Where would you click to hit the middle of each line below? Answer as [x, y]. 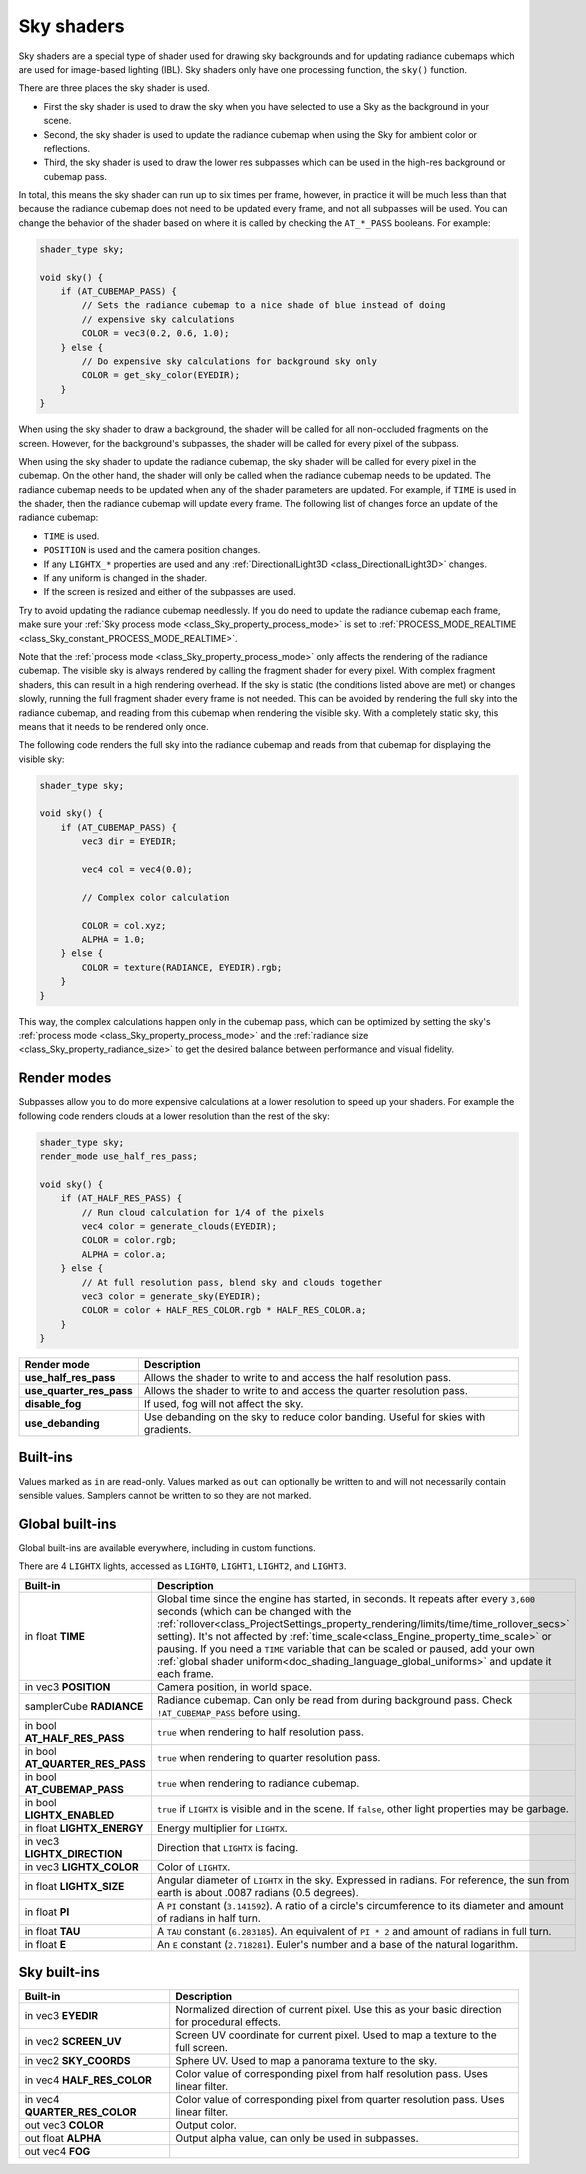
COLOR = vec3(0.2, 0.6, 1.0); [155, 333]
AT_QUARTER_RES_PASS [85, 1763]
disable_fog [53, 1404]
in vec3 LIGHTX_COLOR [81, 1867]
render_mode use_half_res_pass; [119, 1156]
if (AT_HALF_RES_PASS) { [121, 1198]
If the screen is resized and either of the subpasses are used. [170, 592]
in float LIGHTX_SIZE [74, 1886]
